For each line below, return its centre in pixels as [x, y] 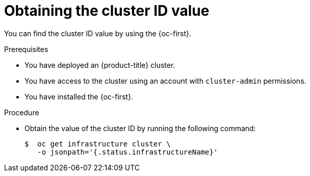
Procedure [22, 112]
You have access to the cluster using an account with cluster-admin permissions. [165, 81]
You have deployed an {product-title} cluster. [100, 65]
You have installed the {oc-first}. [79, 96]
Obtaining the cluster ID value [107, 11]
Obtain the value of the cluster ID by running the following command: [140, 128]
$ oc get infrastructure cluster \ [98, 144]
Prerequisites [26, 49]
